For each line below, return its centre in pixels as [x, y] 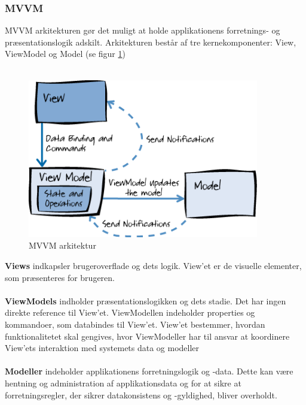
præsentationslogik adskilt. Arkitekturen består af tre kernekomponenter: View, [151, 42]
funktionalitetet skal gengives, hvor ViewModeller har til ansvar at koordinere [147, 336]
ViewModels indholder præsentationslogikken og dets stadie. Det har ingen [146, 300]
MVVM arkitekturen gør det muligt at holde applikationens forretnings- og [143, 30]
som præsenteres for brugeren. [60, 277]
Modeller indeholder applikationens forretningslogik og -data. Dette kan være [149, 371]
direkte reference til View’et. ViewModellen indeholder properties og [130, 312]
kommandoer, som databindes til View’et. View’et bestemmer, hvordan [135, 324]
